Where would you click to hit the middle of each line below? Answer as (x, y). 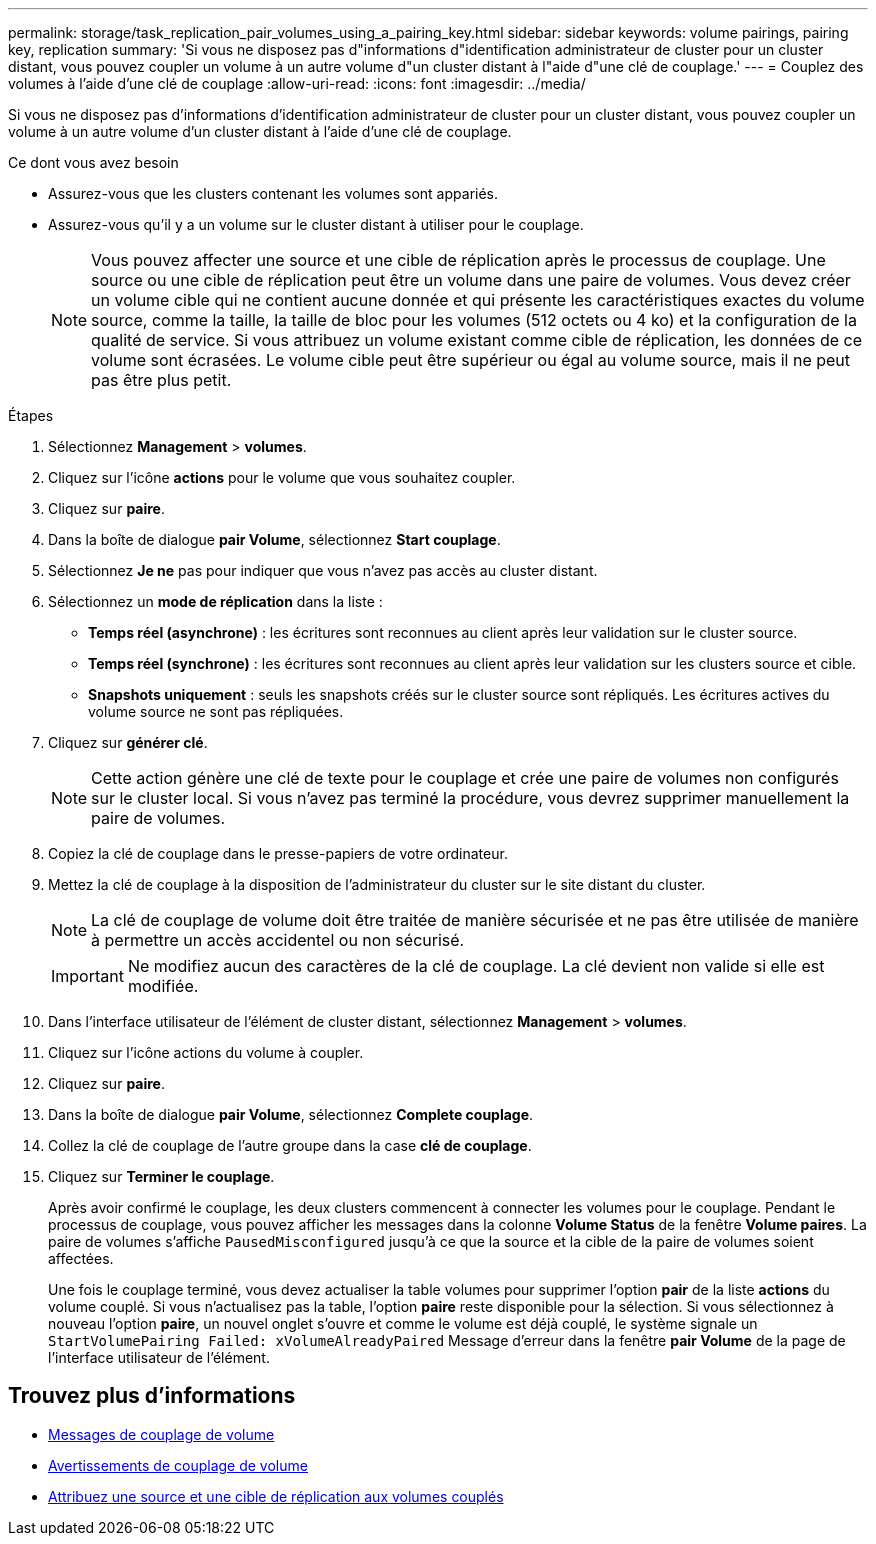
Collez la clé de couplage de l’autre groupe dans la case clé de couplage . (290, 1145)
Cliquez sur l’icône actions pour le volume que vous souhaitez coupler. (282, 477)
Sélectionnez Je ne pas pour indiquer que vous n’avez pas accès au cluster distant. (323, 570)
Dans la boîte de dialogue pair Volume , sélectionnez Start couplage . (274, 539)
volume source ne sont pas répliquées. (216, 711)
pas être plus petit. (161, 380)
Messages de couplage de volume (161, 1434)
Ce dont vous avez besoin (93, 162)
